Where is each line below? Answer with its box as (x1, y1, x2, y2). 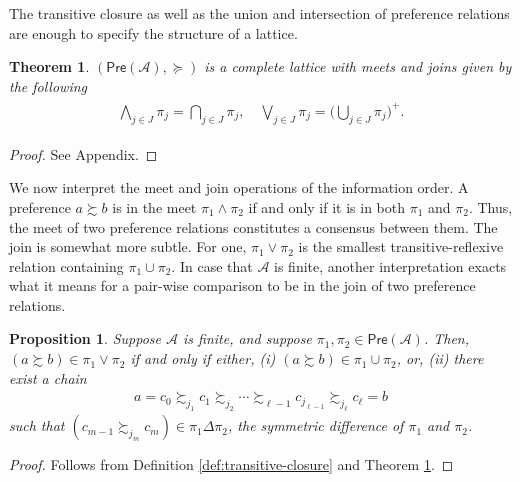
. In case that (171, 255, 253, 276)
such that (9, 415, 65, 436)
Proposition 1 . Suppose (9, 328, 161, 349)
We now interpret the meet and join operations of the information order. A (9, 177, 469, 198)
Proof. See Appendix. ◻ (9, 143, 158, 164)
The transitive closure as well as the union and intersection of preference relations (9, 3, 510, 23)
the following (9, 75, 88, 96)
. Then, (423, 328, 470, 349)
